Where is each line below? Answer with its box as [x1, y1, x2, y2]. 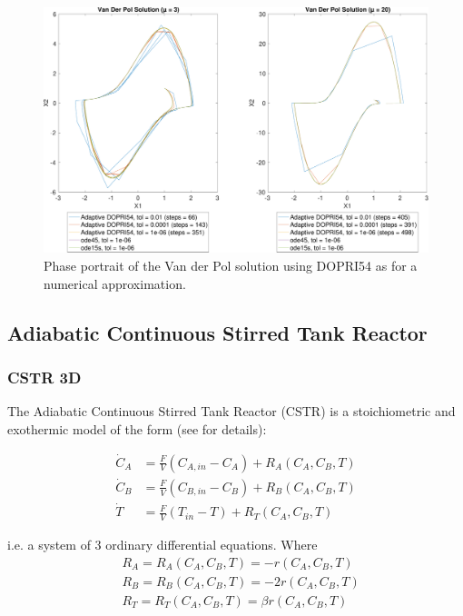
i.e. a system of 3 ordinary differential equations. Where [7, 534, 318, 553]
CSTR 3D [7, 365, 82, 388]
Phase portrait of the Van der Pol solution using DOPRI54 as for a [44, 255, 418, 274]
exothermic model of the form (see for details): [7, 419, 267, 438]
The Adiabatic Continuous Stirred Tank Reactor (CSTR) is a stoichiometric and [7, 402, 456, 421]
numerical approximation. [44, 273, 186, 293]
